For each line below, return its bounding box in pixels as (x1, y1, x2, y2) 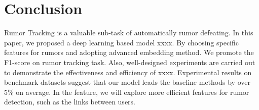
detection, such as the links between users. (4, 96, 135, 107)
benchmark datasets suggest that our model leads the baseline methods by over (4, 77, 250, 87)
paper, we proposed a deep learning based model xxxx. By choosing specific (4, 37, 239, 47)
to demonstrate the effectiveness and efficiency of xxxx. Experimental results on (4, 67, 252, 77)
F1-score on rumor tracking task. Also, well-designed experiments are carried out (4, 57, 255, 67)
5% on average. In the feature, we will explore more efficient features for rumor (4, 86, 249, 97)
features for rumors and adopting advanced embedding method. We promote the (4, 47, 254, 58)
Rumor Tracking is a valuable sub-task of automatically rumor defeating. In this (4, 27, 253, 38)
